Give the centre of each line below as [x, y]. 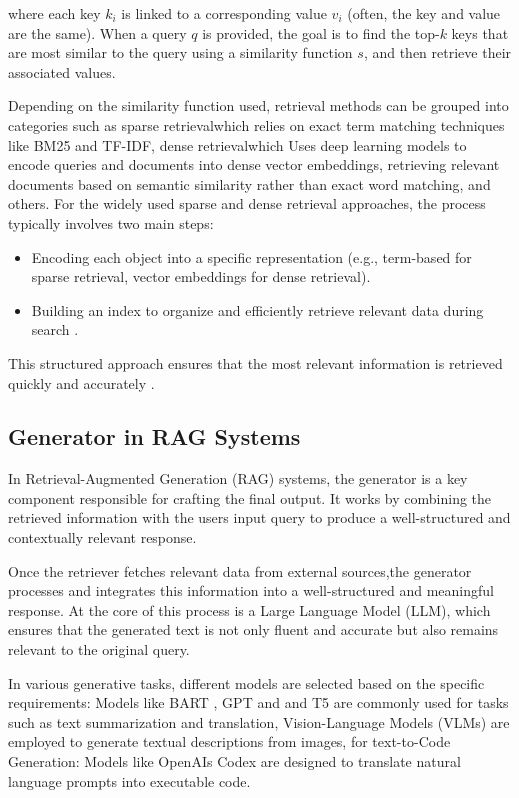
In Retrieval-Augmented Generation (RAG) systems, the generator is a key [238, 478]
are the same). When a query [97, 32]
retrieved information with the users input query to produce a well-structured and [259, 517]
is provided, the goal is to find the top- [321, 32]
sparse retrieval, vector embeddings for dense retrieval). [201, 276]
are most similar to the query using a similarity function [180, 52]
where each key [54, 13]
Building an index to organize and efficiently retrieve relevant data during [257, 309]
